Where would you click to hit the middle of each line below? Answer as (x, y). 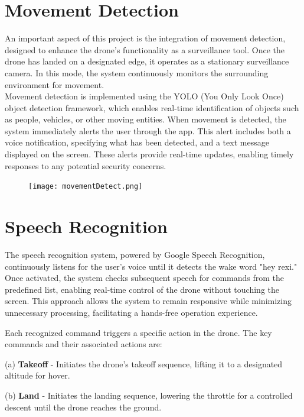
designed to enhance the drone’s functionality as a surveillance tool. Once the (145, 49)
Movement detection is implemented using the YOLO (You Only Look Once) (144, 96)
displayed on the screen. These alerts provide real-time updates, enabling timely (149, 154)
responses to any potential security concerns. (86, 165)
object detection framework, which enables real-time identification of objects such (152, 107)
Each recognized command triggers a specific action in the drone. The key (138, 332)
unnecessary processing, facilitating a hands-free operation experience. (131, 312)
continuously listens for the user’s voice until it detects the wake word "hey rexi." (151, 266)
